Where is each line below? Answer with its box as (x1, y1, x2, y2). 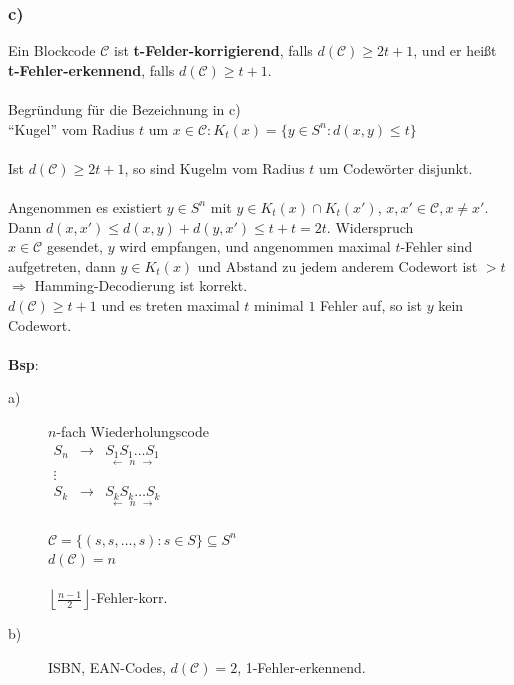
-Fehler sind (400, 236, 473, 257)
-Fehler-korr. (91, 587, 168, 608)
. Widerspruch (326, 216, 414, 237)
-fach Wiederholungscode (56, 420, 209, 441)
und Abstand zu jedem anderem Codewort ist (197, 255, 478, 276)
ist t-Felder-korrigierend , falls (113, 40, 313, 61)
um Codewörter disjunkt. (318, 157, 473, 178)
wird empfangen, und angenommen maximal (119, 236, 391, 257)
